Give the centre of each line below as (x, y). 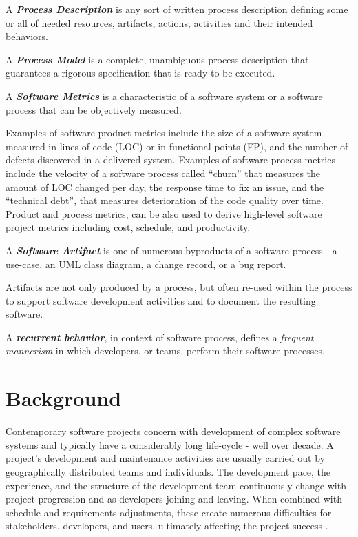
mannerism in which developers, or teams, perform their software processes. (165, 351)
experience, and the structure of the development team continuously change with (176, 485)
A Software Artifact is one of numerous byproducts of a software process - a (171, 250)
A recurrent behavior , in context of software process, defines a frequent (160, 337)
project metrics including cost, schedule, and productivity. (128, 227)
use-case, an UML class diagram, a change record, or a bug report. (146, 264)
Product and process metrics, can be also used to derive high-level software (164, 213)
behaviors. (27, 36)
